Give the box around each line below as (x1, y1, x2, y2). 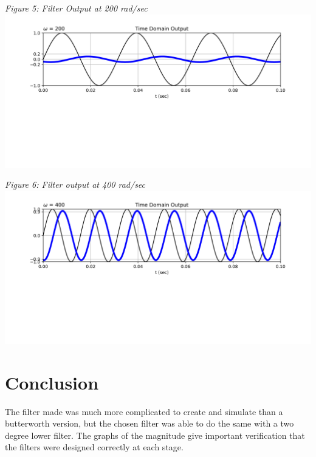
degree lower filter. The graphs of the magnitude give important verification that (5, 428, 305, 441)
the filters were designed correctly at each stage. (5, 441, 184, 453)
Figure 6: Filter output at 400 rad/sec (5, 178, 146, 191)
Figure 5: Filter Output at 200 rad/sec (5, 2, 148, 14)
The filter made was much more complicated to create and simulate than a (5, 405, 283, 417)
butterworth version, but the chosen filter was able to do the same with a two (5, 417, 294, 430)
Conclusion (5, 369, 99, 394)
